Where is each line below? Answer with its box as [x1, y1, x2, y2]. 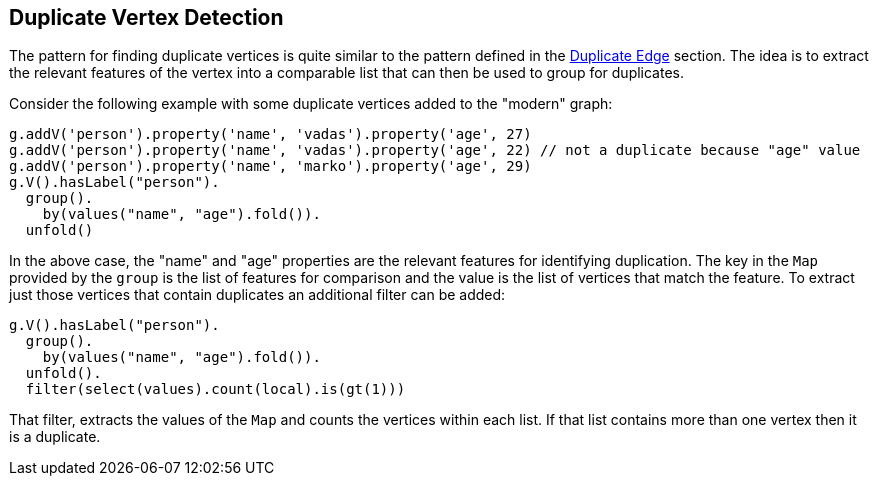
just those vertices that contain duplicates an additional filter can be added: [9, 286, 506, 304]
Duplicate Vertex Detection [9, 5, 284, 30]
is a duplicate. [9, 428, 101, 446]
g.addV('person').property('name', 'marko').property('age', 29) [9, 158, 532, 175]
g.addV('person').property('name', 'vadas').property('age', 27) [9, 126, 532, 143]
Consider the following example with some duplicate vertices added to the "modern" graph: [9, 95, 613, 113]
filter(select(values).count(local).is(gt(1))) [25, 381, 406, 398]
